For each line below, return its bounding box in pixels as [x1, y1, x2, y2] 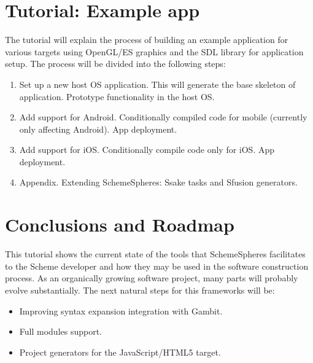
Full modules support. [19, 325, 102, 338]
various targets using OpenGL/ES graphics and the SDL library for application [5, 45, 304, 58]
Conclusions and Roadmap [5, 212, 234, 237]
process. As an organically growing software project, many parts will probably [5, 271, 298, 284]
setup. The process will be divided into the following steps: [5, 57, 226, 70]
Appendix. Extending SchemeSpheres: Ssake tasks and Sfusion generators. [19, 176, 298, 189]
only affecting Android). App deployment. [19, 122, 177, 135]
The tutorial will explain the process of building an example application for [5, 33, 288, 46]
